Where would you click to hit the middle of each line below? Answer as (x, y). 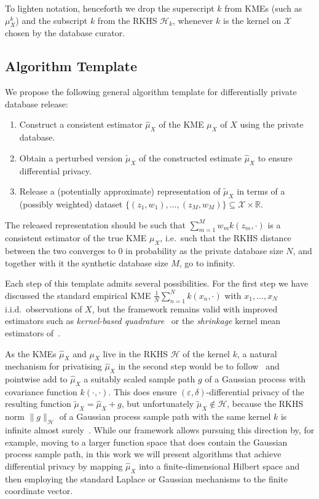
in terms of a (261, 191)
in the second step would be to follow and (199, 366)
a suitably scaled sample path (140, 379)
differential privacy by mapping (64, 466)
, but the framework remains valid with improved (185, 308)
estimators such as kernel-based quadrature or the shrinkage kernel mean (143, 321)
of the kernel (207, 353)
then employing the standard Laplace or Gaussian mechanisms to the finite (147, 478)
